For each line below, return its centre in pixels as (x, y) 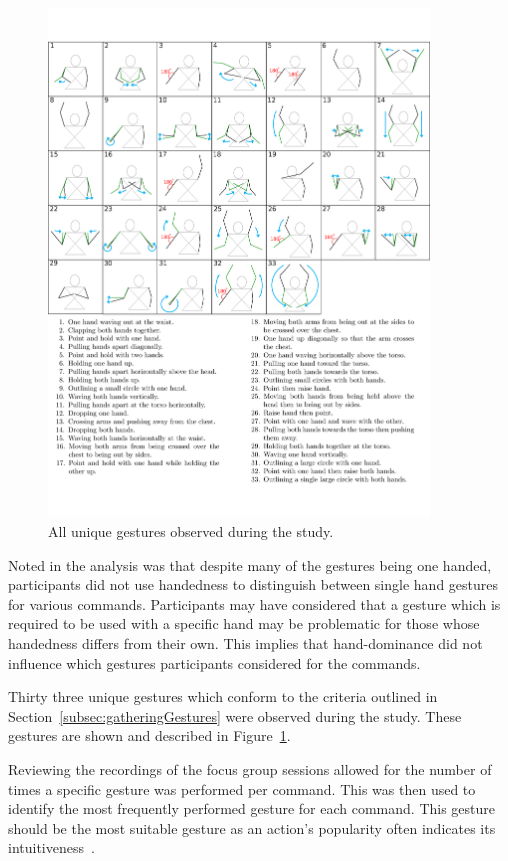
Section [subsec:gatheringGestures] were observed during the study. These (235, 715)
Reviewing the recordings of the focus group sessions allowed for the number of (250, 768)
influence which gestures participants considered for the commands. (214, 662)
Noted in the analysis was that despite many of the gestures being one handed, (250, 564)
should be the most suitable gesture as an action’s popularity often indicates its (252, 827)
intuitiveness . (51, 847)
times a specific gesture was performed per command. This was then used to (242, 788)
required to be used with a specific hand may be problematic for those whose (244, 623)
